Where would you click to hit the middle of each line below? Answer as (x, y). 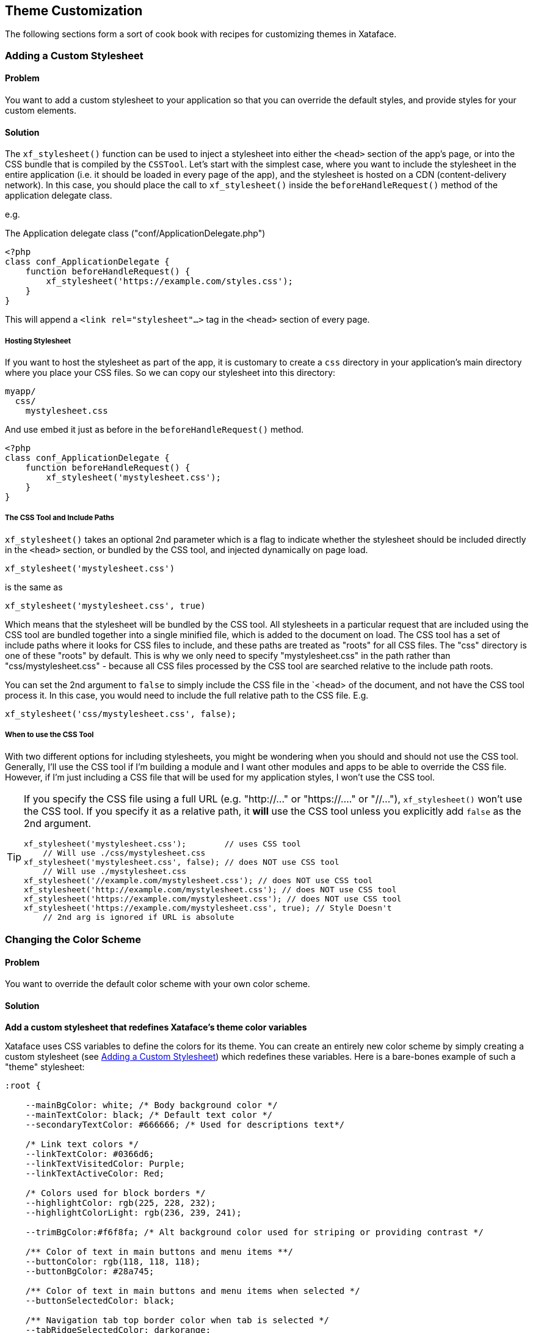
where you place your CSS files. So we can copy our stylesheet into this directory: (170, 373)
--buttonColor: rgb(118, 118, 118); (113, 1262)
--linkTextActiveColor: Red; (95, 1174)
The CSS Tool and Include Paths (60, 518)
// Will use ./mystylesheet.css (115, 871)
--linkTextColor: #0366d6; (90, 1154)
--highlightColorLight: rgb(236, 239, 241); (133, 1213)
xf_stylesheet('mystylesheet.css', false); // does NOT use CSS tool (182, 862)
